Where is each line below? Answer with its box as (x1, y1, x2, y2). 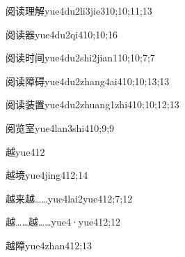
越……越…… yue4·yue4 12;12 (6, 214, 121, 229)
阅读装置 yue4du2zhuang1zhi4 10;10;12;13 (6, 97, 179, 112)
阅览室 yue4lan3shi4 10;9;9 (6, 120, 115, 135)
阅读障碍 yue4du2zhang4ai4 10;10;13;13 (6, 73, 170, 88)
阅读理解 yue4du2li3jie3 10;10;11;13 (6, 3, 152, 17)
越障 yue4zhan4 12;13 (6, 237, 92, 252)
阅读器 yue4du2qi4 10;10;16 (6, 27, 118, 41)
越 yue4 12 (6, 144, 45, 159)
